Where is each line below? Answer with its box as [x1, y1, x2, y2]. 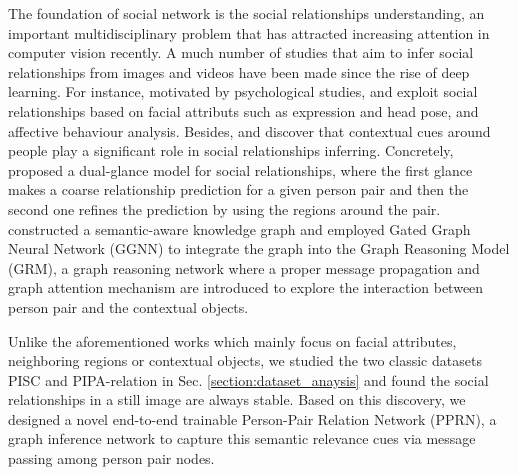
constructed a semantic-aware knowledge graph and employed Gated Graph [8, 218, 471, 239]
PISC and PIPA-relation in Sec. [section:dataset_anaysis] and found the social [8, 369, 489, 390]
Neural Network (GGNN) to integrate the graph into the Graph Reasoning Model [8, 238, 510, 259]
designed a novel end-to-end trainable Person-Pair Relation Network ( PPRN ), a [8, 408, 497, 429]
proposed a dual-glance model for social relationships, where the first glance [8, 159, 473, 180]
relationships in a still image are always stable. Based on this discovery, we [8, 389, 466, 410]
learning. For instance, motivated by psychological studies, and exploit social [8, 81, 478, 102]
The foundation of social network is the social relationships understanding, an [8, 3, 485, 23]
